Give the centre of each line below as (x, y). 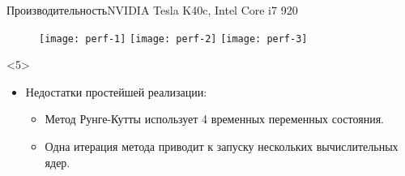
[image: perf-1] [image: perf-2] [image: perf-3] (173, 39)
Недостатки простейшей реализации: (116, 91)
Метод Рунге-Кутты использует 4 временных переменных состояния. (214, 119)
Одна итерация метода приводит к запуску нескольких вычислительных (222, 146)
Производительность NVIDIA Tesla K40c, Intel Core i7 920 (152, 10)
